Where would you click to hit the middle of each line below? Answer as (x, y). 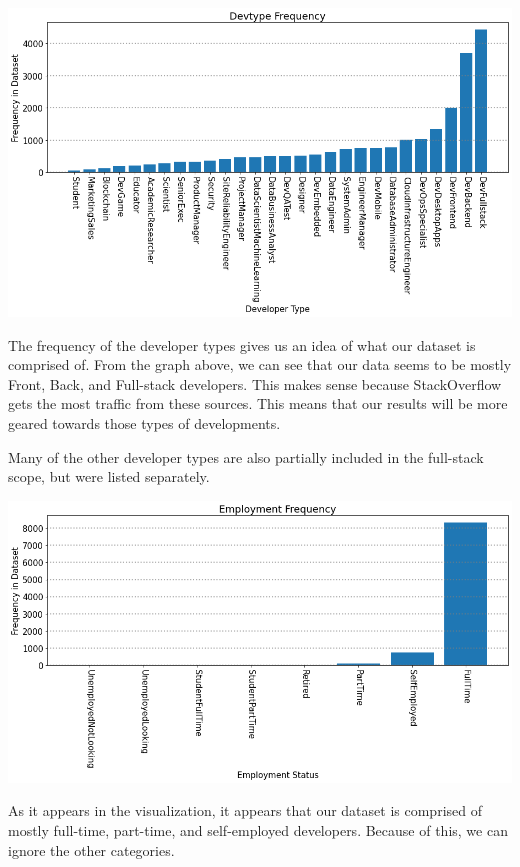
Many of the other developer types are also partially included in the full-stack (246, 456)
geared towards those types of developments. (144, 422)
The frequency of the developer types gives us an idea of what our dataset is (242, 344)
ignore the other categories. (91, 849)
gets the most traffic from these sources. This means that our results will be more (258, 403)
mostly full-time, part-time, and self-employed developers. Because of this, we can (258, 829)
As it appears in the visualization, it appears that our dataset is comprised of (245, 810)
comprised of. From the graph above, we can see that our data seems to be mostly (260, 364)
